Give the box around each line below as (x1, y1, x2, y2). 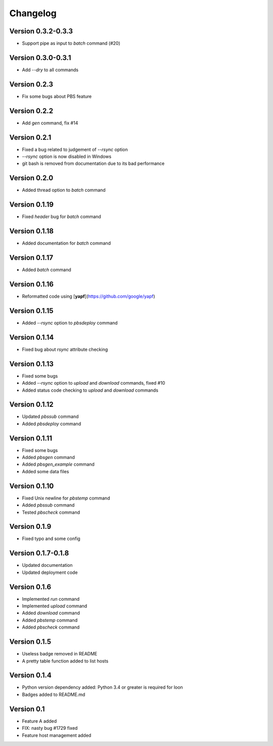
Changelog (9, 8, 57, 19)
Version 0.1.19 (9, 200, 54, 209)
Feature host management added (22, 732, 92, 738)
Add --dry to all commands (22, 66, 78, 73)
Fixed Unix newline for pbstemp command (22, 495, 110, 501)
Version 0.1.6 (9, 583, 52, 591)
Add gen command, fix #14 (22, 119, 78, 126)
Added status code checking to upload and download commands (22, 387, 159, 393)
